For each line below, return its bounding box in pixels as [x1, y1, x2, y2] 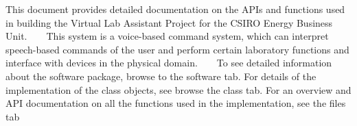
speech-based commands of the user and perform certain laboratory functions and [5, 42, 349, 56]
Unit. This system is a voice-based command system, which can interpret [5, 29, 329, 43]
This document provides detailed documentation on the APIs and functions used [5, 2, 345, 16]
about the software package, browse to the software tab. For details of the [5, 68, 316, 83]
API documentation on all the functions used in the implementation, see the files [5, 96, 346, 110]
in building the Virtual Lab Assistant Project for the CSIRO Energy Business [5, 15, 333, 29]
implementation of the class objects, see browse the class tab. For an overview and [5, 82, 352, 97]
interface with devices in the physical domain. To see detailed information [5, 55, 332, 70]
